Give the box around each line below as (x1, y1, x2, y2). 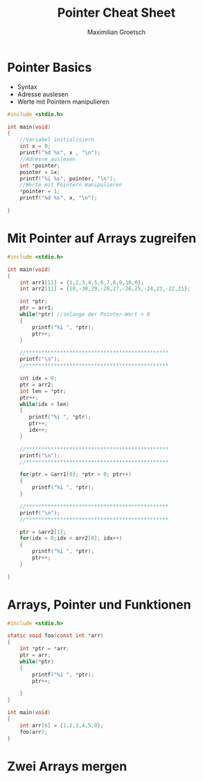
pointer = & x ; (19, 168, 60, 175)
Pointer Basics (7, 59, 92, 75)
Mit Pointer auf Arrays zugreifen (7, 231, 197, 246)
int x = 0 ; (19, 143, 51, 150)
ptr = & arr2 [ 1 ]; (19, 529, 67, 536)
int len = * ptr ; (19, 387, 67, 394)
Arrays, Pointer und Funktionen (7, 597, 192, 613)
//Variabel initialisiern (19, 136, 95, 143)
